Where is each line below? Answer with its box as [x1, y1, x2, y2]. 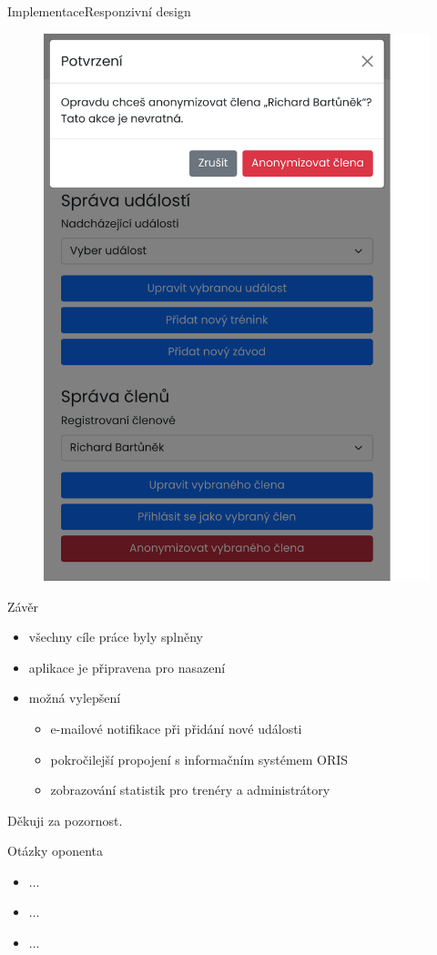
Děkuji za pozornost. [7, 810, 123, 829]
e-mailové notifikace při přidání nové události [50, 718, 302, 737]
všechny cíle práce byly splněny [28, 627, 203, 646]
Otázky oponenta [7, 841, 104, 860]
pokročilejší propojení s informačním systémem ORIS [50, 749, 349, 768]
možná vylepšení [28, 688, 121, 707]
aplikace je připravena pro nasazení [28, 657, 226, 676]
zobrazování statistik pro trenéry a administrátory [50, 780, 330, 799]
